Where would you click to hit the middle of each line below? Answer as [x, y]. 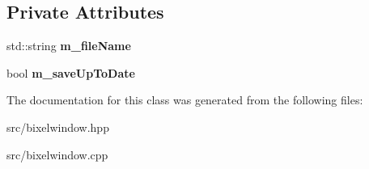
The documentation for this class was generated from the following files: [185, 100]
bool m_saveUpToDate [71, 72]
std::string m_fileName [69, 46]
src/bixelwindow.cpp [57, 154]
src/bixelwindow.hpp [58, 127]
